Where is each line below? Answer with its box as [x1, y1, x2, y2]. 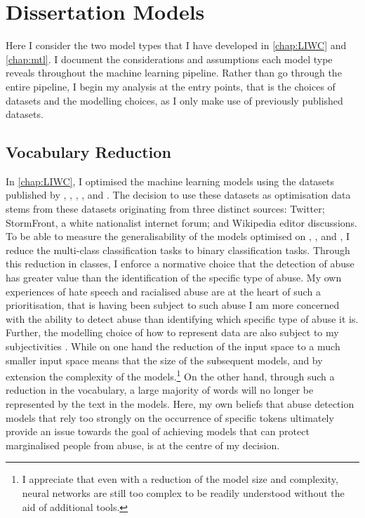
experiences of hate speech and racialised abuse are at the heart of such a [6, 284, 321, 298]
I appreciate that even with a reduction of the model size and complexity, [22, 472, 338, 486]
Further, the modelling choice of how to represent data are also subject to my [6, 325, 339, 340]
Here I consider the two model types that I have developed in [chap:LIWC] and [6, 38, 347, 53]
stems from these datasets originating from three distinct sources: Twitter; [6, 201, 325, 216]
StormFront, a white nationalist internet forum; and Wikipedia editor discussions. [6, 215, 357, 230]
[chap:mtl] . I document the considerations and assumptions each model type [6, 51, 333, 66]
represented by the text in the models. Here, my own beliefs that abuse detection [6, 397, 354, 411]
